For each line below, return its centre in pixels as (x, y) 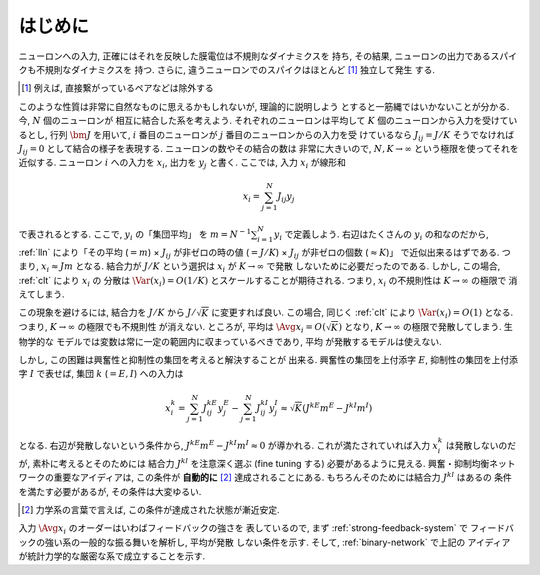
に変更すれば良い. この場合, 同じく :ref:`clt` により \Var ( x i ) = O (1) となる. (362, 313)
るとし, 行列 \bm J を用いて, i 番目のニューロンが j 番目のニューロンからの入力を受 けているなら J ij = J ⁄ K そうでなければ (266, 135)
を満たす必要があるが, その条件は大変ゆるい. (110, 491)
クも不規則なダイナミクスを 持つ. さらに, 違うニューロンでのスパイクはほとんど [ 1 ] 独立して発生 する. (226, 69)
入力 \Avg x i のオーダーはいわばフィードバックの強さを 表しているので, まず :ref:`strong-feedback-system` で (243, 529)
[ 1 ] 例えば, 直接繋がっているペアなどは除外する (117, 88)
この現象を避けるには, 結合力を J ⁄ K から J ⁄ (106, 312)
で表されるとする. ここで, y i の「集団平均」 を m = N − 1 (135, 234)
